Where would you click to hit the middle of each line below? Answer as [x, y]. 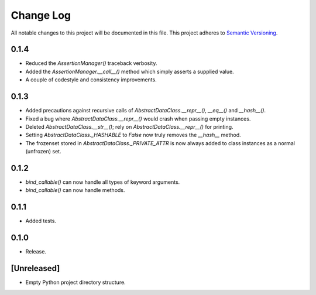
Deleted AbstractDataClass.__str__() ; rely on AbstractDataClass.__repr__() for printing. [129, 126]
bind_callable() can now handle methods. [75, 190]
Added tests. [41, 221]
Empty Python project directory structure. [75, 282]
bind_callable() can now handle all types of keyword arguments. [103, 182]
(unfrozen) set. [43, 152]
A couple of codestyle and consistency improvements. [91, 80]
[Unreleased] [35, 268]
